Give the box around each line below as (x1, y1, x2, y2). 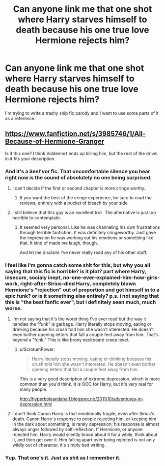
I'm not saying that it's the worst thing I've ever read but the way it (12, 316, 146, 322)
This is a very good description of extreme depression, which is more (19, 376, 160, 382)
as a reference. (5, 115, 36, 121)
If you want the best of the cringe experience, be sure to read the (19, 195, 152, 201)
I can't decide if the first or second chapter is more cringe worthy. (12, 186, 146, 191)
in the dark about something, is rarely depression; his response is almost (12, 421, 160, 427)
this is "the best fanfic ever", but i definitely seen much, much (5, 299, 156, 306)
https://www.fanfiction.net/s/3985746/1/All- (5, 129, 146, 138)
